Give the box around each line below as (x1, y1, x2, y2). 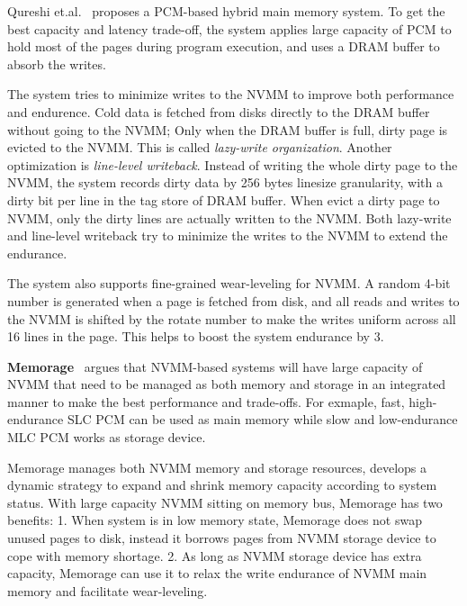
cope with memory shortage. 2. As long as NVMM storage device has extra (7, 546, 422, 565)
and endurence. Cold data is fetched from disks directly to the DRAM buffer (7, 102, 430, 121)
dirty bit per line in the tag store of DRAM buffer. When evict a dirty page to (7, 190, 440, 209)
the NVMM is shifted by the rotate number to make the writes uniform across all (7, 309, 456, 328)
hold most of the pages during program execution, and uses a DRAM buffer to (7, 37, 440, 56)
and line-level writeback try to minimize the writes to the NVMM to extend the (7, 226, 448, 245)
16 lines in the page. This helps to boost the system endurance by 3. (7, 327, 384, 346)
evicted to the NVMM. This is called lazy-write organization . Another (7, 138, 392, 157)
